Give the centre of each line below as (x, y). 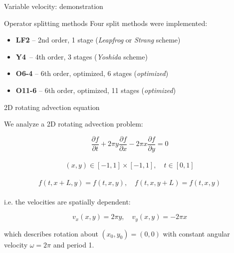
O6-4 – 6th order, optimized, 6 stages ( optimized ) (92, 73)
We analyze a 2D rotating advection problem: (74, 124)
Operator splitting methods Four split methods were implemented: (106, 23)
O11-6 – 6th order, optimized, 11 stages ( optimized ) (96, 90)
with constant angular (196, 233)
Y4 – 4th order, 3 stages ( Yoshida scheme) (82, 56)
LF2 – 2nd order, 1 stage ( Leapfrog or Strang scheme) (98, 40)
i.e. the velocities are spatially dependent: (67, 201)
